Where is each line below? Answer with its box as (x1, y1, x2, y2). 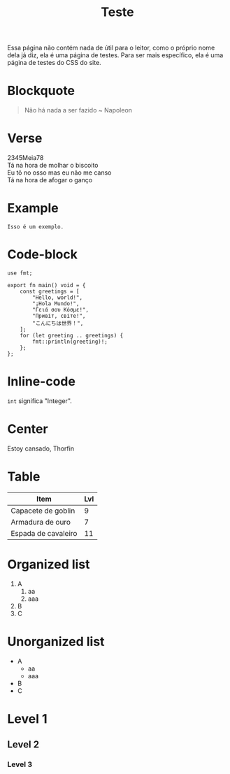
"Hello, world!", (32, 294, 82, 301)
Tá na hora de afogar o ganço (7, 176, 93, 184)
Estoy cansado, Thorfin (7, 444, 75, 453)
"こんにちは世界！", (32, 319, 84, 327)
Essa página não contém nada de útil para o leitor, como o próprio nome (7, 43, 215, 52)
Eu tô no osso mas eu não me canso (7, 168, 112, 177)
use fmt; (7, 270, 33, 277)
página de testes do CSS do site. (7, 59, 101, 67)
